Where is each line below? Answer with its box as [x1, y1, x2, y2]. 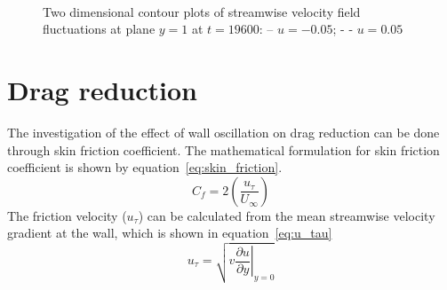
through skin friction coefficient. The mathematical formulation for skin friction [7, 140, 440, 159]
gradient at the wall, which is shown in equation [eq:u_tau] [7, 223, 332, 242]
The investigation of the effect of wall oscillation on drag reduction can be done [7, 122, 440, 141]
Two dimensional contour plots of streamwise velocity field [43, 2, 361, 20]
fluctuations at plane [43, 20, 156, 38]
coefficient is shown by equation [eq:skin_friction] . [7, 158, 283, 176]
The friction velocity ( [7, 206, 127, 224]
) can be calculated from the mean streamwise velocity [138, 206, 435, 224]
